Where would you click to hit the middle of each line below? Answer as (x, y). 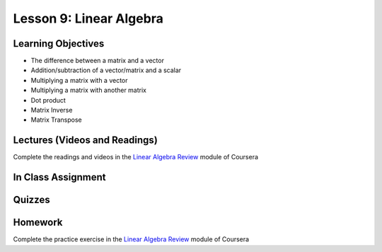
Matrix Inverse (52, 110)
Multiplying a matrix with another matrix (89, 90)
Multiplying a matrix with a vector (79, 80)
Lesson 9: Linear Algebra (88, 18)
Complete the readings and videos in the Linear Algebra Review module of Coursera (135, 157)
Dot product (48, 100)
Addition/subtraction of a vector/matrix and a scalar (106, 70)
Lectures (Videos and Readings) (86, 141)
